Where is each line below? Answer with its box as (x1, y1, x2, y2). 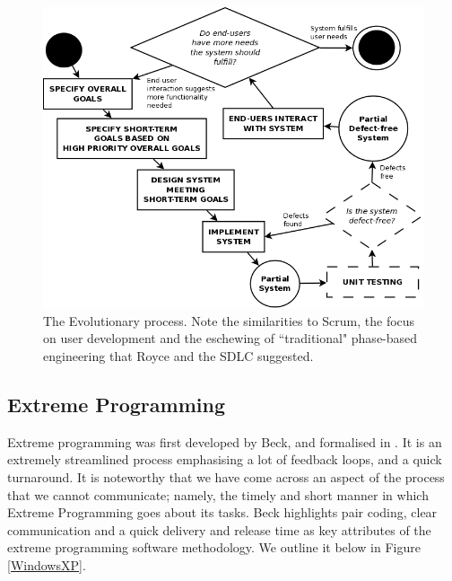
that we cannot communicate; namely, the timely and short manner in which (7, 485, 429, 504)
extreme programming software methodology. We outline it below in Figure (7, 538, 421, 557)
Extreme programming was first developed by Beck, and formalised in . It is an (7, 432, 442, 451)
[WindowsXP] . (7, 555, 86, 574)
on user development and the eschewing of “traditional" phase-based (43, 329, 418, 348)
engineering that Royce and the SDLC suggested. (43, 347, 314, 365)
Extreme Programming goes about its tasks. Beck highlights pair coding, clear (7, 503, 438, 522)
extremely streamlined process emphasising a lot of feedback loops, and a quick (7, 450, 442, 469)
